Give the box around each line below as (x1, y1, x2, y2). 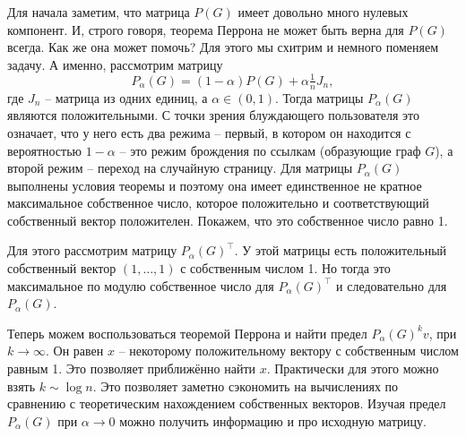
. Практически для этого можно (266, 359, 439, 378)
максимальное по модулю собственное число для (7, 276, 274, 295)
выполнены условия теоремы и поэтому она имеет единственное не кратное (7, 176, 422, 194)
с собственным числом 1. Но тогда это (180, 259, 391, 278)
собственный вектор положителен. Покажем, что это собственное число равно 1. (7, 210, 448, 229)
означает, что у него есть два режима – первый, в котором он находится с (7, 123, 411, 141)
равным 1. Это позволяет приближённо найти (7, 359, 255, 378)
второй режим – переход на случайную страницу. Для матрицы (7, 159, 353, 177)
